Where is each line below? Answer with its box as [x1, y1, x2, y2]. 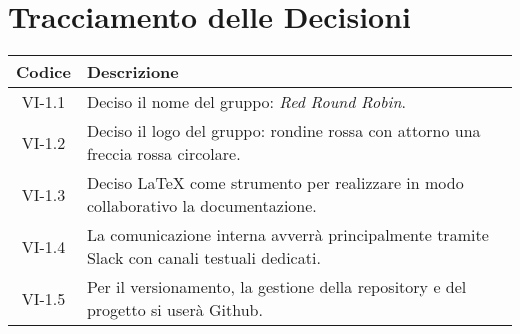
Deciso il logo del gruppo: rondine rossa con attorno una [86, 119, 481, 143]
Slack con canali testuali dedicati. [86, 246, 321, 270]
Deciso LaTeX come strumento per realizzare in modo [86, 171, 464, 195]
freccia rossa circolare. [86, 142, 241, 166]
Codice [16, 60, 71, 84]
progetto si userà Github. [86, 298, 263, 322]
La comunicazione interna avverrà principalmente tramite [86, 223, 489, 247]
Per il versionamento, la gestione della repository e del [86, 275, 467, 299]
